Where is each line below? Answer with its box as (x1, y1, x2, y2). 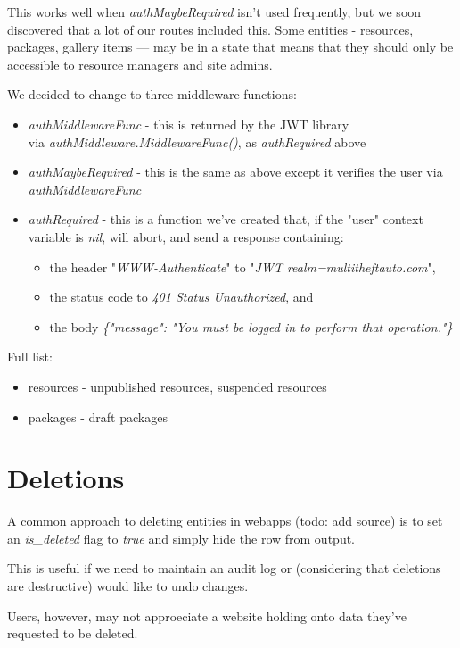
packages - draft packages (28, 407, 168, 426)
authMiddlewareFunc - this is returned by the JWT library (28, 114, 349, 133)
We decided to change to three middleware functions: (7, 85, 297, 104)
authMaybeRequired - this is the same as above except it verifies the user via (28, 162, 443, 181)
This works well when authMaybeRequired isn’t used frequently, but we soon (7, 3, 422, 21)
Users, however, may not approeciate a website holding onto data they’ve (7, 606, 407, 625)
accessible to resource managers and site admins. (7, 54, 273, 73)
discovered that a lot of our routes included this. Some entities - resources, (7, 20, 414, 38)
